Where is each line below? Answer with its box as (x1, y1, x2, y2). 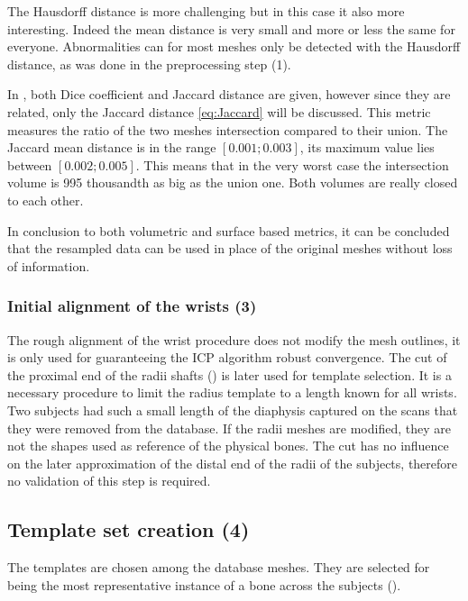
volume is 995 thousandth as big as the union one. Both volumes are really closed (7, 173, 458, 192)
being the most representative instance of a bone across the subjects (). (7, 575, 401, 594)
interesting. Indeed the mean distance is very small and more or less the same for (7, 19, 455, 38)
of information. (7, 256, 90, 275)
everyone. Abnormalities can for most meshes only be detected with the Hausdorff (7, 37, 461, 56)
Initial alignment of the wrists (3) (7, 295, 257, 317)
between (7, 155, 52, 174)
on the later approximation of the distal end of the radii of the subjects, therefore (7, 453, 458, 472)
